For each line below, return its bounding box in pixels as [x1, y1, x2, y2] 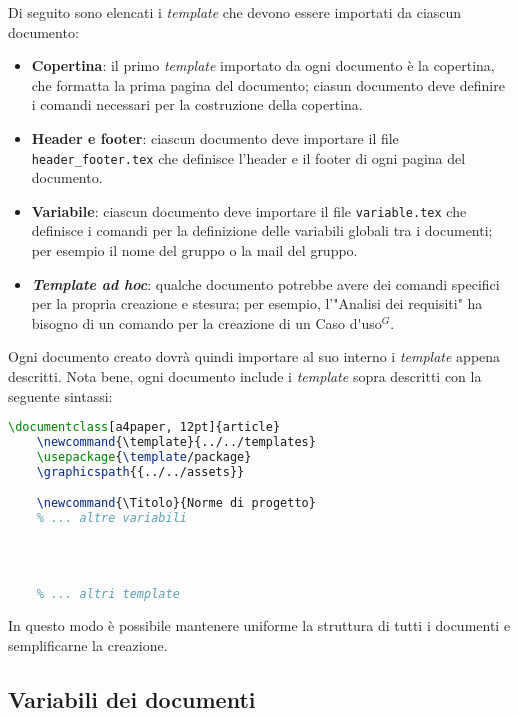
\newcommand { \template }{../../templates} [36, 435, 316, 450]
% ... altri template [36, 587, 180, 602]
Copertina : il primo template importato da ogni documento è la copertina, [31, 55, 495, 76]
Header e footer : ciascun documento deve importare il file [31, 127, 399, 148]
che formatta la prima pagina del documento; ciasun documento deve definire [31, 74, 505, 95]
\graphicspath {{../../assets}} [36, 464, 245, 479]
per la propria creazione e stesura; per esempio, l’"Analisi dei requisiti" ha [31, 293, 483, 314]
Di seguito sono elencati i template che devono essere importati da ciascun [8, 2, 462, 22]
